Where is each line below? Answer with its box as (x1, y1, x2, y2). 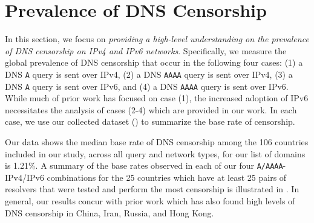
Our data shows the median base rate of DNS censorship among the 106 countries (5, 136, 309, 148)
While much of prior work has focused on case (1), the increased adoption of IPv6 (5, 92, 309, 104)
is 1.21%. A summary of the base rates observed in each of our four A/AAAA (5, 159, 283, 172)
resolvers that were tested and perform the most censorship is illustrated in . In (5, 183, 299, 195)
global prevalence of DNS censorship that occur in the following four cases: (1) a (5, 56, 303, 69)
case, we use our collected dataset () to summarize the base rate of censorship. (5, 115, 295, 128)
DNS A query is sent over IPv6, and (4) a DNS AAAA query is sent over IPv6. (5, 80, 289, 92)
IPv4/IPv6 (5, 171, 44, 183)
